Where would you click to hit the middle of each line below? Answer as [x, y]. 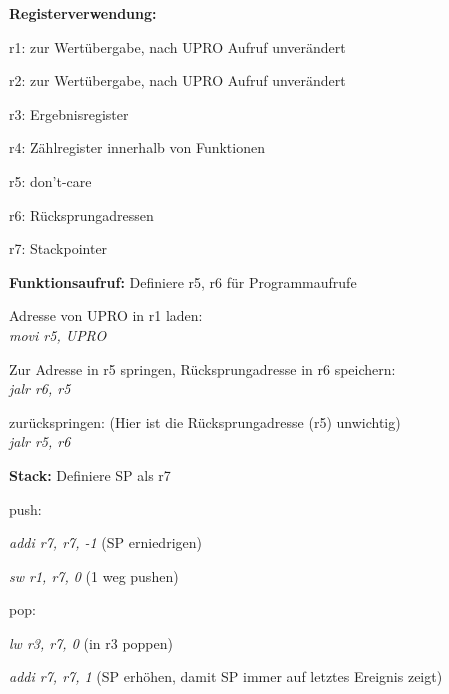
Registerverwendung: [83, 13]
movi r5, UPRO [58, 334]
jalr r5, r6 [40, 441]
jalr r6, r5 [40, 388]
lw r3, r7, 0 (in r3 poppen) [91, 642]
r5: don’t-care [50, 180]
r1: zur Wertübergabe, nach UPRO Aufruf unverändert [177, 46]
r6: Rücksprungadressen [81, 214]
